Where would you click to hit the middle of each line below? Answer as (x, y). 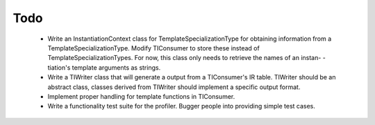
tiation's (59, 67)
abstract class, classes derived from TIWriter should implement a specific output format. (174, 87)
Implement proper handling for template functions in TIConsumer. (141, 96)
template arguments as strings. (116, 67)
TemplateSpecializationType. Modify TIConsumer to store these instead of (153, 48)
